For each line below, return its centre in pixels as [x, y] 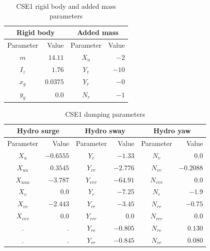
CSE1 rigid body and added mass [66, 6]
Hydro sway [105, 131]
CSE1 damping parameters [105, 114]
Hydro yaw [172, 131]
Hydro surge [38, 131]
